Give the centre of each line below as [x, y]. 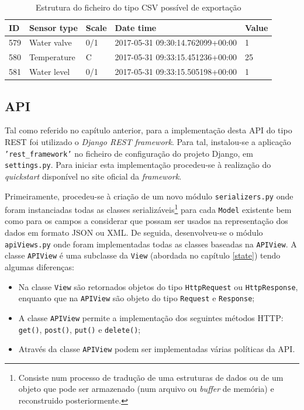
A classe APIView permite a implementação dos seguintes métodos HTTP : [151, 317]
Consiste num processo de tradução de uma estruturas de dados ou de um [151, 377]
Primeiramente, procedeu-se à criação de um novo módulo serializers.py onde [149, 196]
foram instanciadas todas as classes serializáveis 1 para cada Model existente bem [148, 209]
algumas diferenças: [39, 266]
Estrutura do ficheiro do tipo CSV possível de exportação [139, 7]
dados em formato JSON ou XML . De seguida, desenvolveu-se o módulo [134, 232]
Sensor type [53, 27]
